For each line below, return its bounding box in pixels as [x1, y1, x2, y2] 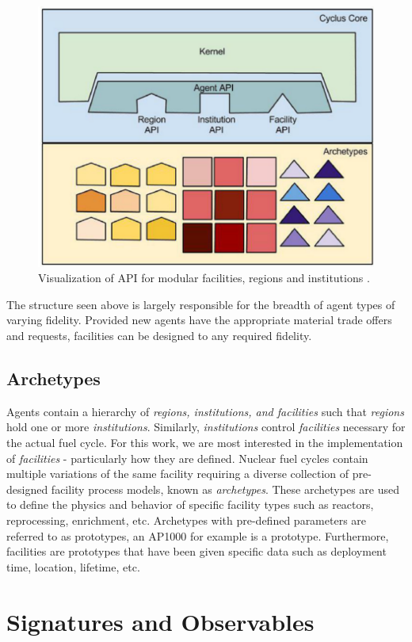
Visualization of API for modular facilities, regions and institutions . [38, 269, 370, 286]
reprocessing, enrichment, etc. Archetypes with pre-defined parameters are [6, 511, 367, 528]
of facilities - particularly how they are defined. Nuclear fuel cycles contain [6, 449, 368, 466]
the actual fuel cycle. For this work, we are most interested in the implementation [6, 434, 403, 450]
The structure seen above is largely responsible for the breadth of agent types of [6, 296, 395, 312]
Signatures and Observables [6, 605, 315, 637]
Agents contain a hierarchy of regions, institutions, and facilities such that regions [6, 403, 404, 419]
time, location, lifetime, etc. [6, 558, 140, 575]
